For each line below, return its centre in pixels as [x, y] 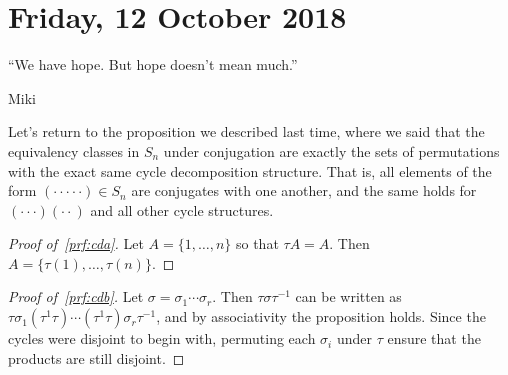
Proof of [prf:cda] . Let [76, 243]
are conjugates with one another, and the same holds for [304, 190]
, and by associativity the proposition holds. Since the [321, 316]
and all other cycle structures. [182, 209]
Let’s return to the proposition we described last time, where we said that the [246, 131]
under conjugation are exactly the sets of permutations [331, 150]
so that [257, 243]
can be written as [348, 296]
